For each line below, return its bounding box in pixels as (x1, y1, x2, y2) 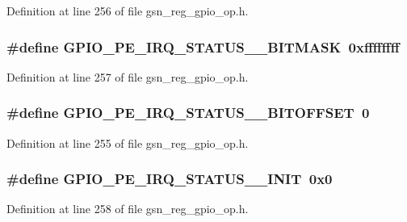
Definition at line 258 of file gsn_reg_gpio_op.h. (6, 200, 249, 217)
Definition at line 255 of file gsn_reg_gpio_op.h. (6, 134, 249, 151)
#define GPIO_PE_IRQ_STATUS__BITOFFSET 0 (6, 103, 370, 123)
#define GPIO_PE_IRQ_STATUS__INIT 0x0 (6, 169, 333, 189)
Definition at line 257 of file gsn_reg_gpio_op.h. (6, 68, 249, 85)
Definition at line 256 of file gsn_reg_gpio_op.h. (6, 2, 249, 19)
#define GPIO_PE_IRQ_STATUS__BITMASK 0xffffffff (6, 36, 400, 57)
